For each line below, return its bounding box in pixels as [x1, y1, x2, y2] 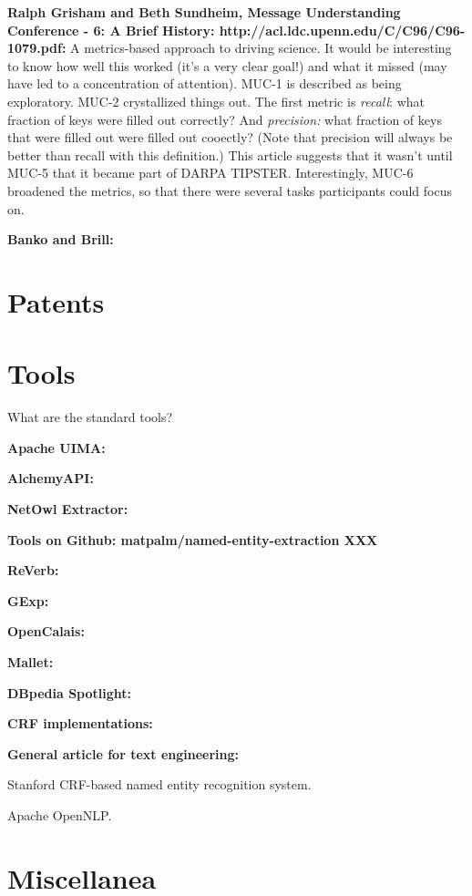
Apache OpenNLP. [7, 805, 112, 824]
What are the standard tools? [7, 407, 173, 427]
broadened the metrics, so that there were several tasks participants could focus [7, 180, 453, 200]
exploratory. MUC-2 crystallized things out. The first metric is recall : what [7, 91, 426, 110]
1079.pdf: [7, 38, 67, 57]
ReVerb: [7, 561, 59, 580]
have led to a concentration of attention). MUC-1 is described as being [7, 74, 402, 93]
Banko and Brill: [7, 230, 114, 249]
